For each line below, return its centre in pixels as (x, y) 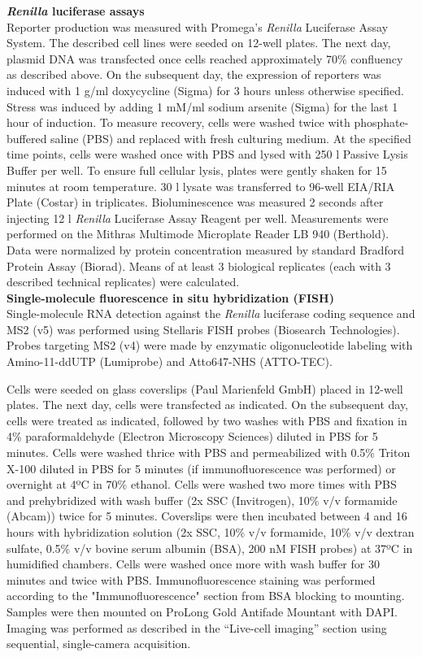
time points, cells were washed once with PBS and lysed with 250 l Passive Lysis (207, 154)
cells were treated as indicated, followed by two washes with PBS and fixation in (207, 420)
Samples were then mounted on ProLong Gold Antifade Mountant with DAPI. (202, 611)
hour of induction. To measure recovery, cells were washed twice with (178, 122)
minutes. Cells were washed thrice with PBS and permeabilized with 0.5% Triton (209, 453)
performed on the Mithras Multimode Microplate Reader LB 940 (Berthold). (198, 234)
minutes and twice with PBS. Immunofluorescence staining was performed (191, 579)
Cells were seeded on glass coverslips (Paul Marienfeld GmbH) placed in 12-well (205, 388)
